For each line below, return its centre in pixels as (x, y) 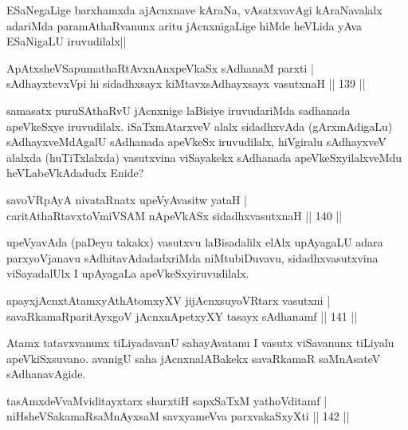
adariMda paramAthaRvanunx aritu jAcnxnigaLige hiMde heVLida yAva (184, 25)
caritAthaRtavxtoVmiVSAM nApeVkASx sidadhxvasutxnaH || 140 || (175, 215)
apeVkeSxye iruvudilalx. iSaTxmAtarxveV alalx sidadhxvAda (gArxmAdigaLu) (200, 126)
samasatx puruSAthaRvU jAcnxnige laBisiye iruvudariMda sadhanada (178, 110)
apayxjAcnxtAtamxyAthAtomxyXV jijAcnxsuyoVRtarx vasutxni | (169, 300)
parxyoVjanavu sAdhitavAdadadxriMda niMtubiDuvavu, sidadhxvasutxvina (192, 257)
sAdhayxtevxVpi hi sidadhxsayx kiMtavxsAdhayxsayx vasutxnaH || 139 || (186, 83)
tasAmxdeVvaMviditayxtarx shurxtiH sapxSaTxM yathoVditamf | (167, 400)
